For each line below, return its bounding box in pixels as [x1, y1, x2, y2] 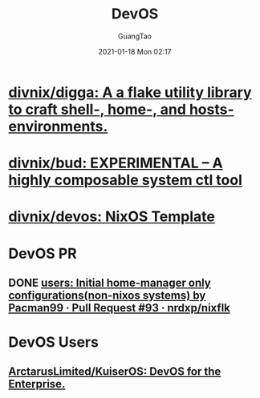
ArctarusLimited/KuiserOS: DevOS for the [8, 365, 221, 379]
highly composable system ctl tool [8, 171, 243, 189]
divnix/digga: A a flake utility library [8, 83, 252, 101]
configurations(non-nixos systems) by [8, 288, 206, 302]
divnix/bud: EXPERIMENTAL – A [8, 154, 223, 172]
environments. [8, 117, 108, 135]
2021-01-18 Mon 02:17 [98, 46, 172, 56]
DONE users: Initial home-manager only [8, 275, 211, 289]
